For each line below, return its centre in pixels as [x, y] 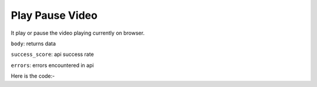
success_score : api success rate [52, 54]
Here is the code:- [33, 76]
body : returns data [33, 43]
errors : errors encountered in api [52, 65]
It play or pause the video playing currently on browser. [78, 33]
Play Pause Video [54, 15]
